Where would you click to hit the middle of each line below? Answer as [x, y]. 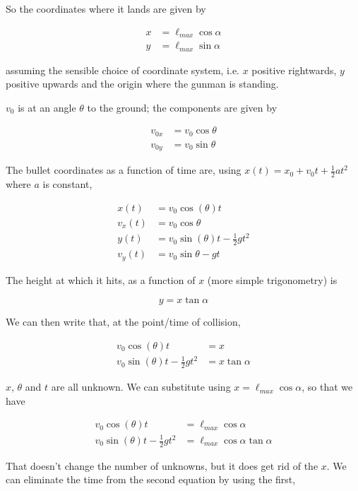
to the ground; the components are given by [182, 107]
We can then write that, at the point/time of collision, [123, 322]
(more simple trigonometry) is [272, 279]
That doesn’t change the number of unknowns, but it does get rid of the [162, 465]
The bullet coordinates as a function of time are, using [124, 170]
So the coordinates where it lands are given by [106, 8]
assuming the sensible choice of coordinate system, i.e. [123, 70]
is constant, [67, 184]
